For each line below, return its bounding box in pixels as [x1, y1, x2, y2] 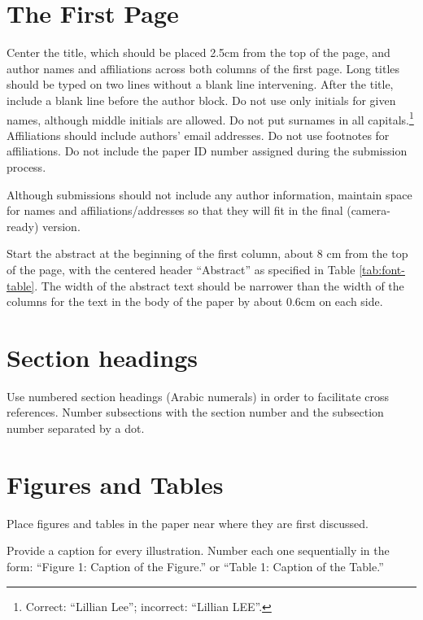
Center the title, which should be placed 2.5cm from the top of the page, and [7, 44, 390, 61]
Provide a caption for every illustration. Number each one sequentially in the [7, 542, 390, 559]
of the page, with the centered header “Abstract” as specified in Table [7, 260, 355, 277]
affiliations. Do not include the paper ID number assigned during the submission [7, 142, 408, 159]
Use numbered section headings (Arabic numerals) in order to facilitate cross [7, 387, 390, 404]
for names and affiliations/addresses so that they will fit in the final [7, 202, 343, 219]
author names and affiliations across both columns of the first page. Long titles [7, 59, 400, 76]
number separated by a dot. [7, 420, 145, 436]
